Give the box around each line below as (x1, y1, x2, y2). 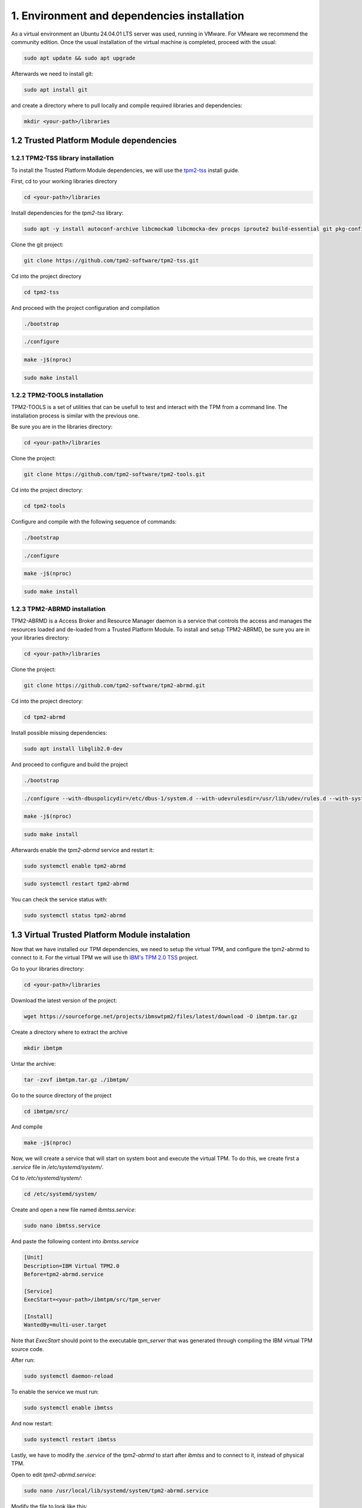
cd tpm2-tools (24, 502, 66, 510)
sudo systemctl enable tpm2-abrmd (24, 863, 126, 869)
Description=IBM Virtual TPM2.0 (24, 1262, 120, 1269)
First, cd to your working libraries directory (11, 178, 118, 185)
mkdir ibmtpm (24, 1044, 63, 1051)
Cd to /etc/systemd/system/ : (11, 1174, 83, 1182)
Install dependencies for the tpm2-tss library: (11, 209, 124, 217)
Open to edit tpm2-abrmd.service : (11, 1471, 97, 1478)
